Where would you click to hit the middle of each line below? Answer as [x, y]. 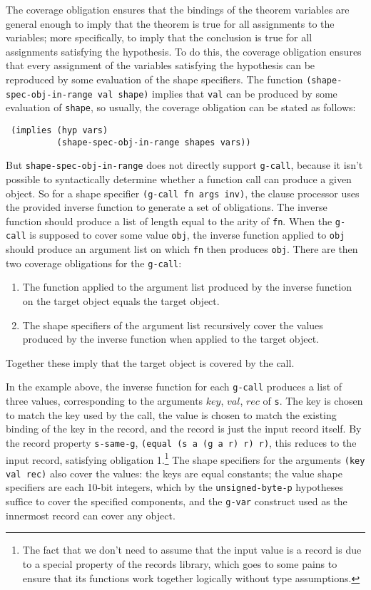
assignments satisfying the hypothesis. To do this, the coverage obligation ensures [184, 51]
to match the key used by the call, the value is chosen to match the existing [171, 414]
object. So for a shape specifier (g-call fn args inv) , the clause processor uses [183, 193]
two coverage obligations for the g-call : [94, 263]
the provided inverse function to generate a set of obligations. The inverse [167, 207]
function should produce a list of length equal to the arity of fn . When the [169, 221]
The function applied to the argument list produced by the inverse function [187, 287]
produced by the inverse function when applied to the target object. [171, 339]
